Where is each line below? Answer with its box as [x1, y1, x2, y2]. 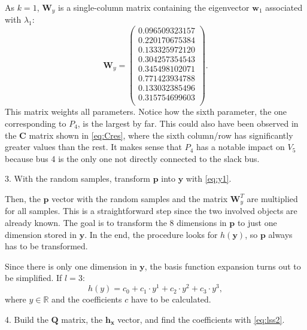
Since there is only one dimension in [5, 259, 137, 272]
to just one [237, 216, 277, 228]
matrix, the [61, 313, 103, 325]
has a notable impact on [196, 140, 285, 153]
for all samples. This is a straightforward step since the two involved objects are [5, 204, 297, 217]
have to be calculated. [130, 293, 211, 305]
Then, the [5, 192, 41, 204]
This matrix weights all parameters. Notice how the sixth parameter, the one [5, 105, 287, 118]
